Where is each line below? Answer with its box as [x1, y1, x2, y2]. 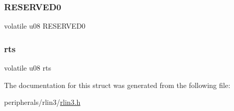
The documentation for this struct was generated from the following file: [4, 79, 230, 90]
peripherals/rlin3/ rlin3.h [4, 97, 81, 107]
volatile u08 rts [4, 62, 51, 73]
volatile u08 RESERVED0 [4, 20, 86, 31]
